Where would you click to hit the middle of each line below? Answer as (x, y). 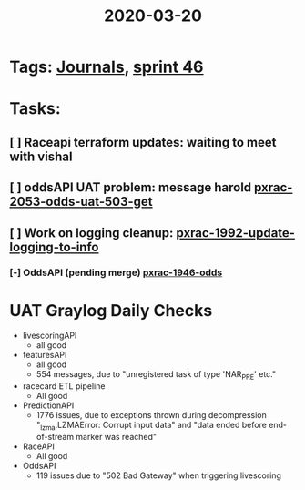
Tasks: (35, 109)
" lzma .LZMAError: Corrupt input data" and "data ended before (151, 426)
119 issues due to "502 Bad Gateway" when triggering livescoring (159, 475)
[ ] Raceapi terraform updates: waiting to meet (143, 142)
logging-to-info (54, 247)
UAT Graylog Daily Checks (111, 310)
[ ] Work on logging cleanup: (91, 233)
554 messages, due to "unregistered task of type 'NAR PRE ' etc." (156, 376)
